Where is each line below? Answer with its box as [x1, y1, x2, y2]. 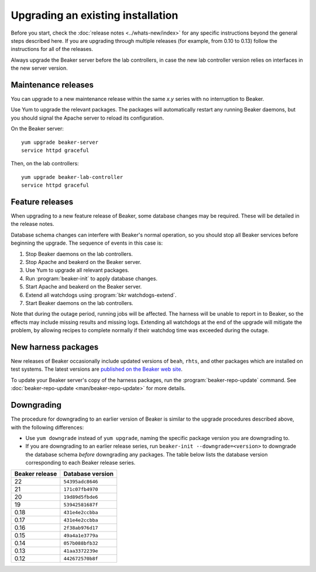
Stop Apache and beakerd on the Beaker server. [25, 259, 142, 265]
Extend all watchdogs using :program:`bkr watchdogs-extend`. [25, 291, 177, 299]
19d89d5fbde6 [63, 493, 98, 500]
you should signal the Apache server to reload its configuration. [11, 114, 164, 121]
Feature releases [11, 197, 74, 207]
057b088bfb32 [63, 540, 98, 546]
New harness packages [11, 342, 99, 352]
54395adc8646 [63, 478, 98, 485]
